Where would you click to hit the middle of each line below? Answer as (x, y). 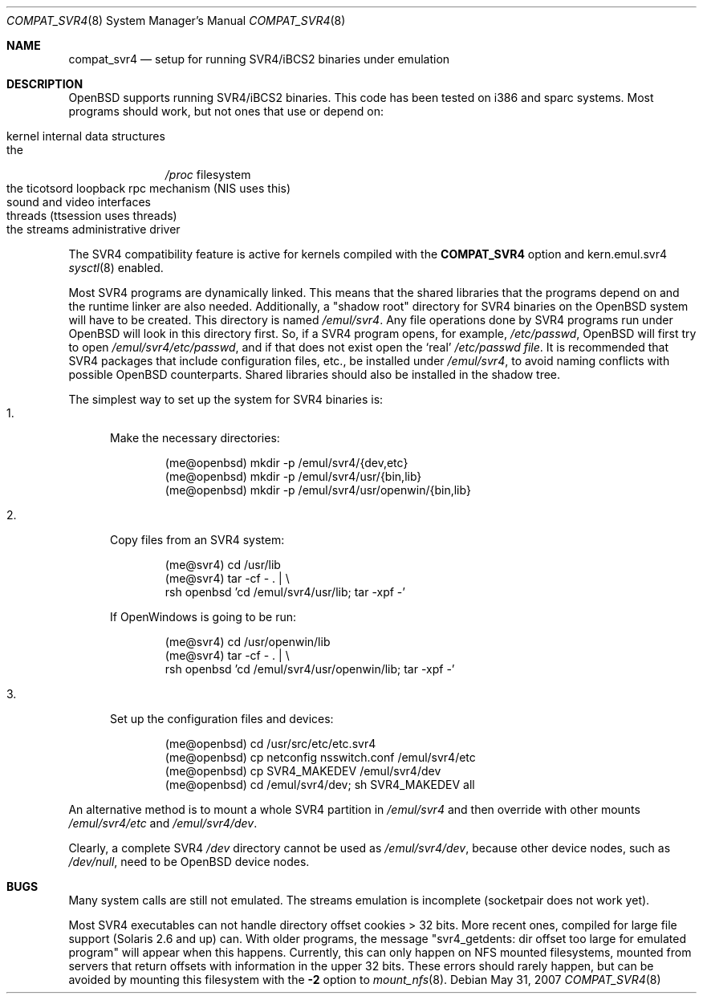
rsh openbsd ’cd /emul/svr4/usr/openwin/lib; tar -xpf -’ (310, 669)
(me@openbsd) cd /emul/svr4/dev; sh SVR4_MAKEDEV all (320, 785)
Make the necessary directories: (195, 438)
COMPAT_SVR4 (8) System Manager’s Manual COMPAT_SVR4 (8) (176, 20)
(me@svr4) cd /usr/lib (223, 565)
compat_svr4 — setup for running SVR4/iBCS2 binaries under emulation (259, 59)
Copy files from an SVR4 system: (197, 540)
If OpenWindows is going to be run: (203, 617)
